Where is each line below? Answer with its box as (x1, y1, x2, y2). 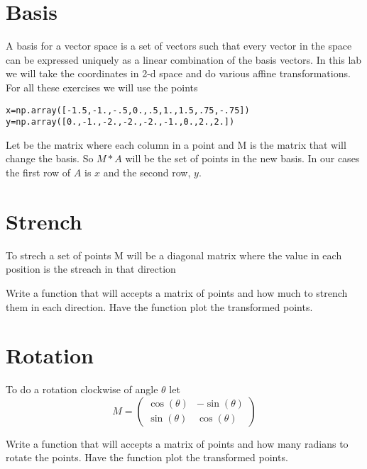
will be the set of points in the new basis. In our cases (125, 151, 360, 166)
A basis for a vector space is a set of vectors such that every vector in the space (6, 38, 352, 53)
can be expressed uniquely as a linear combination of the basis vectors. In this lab (6, 52, 362, 67)
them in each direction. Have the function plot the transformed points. (6, 299, 313, 314)
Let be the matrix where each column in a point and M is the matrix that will (6, 137, 346, 152)
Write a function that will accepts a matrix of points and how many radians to (6, 436, 349, 451)
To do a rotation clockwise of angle (6, 382, 158, 397)
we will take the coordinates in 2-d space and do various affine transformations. (6, 66, 351, 81)
